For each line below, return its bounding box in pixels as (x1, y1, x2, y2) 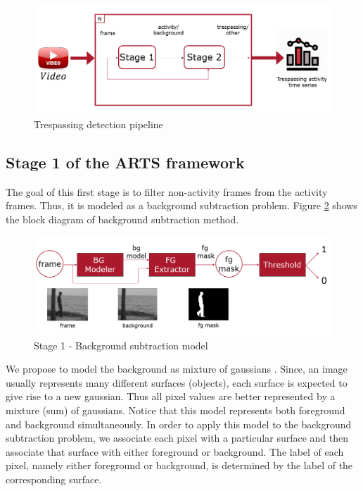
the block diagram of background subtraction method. (6, 212, 239, 227)
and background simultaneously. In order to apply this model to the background (6, 416, 352, 431)
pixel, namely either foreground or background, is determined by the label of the (6, 458, 353, 473)
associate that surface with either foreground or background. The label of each (6, 444, 344, 459)
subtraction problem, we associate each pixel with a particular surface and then (6, 430, 349, 445)
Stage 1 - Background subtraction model (34, 337, 208, 352)
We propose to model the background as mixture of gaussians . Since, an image (6, 361, 348, 376)
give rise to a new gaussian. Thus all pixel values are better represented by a (6, 389, 336, 404)
